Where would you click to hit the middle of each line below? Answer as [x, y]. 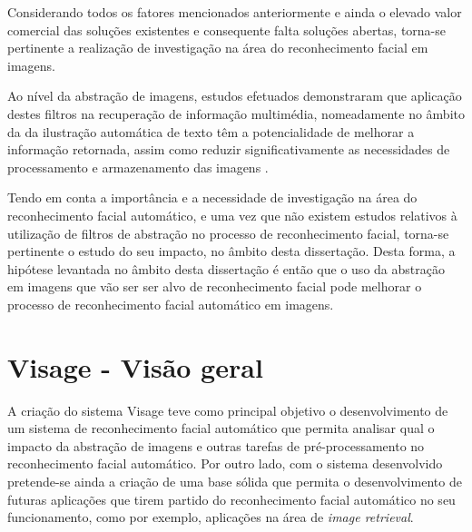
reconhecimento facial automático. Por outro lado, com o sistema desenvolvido [225, 463]
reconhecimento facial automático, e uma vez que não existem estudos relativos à [232, 215]
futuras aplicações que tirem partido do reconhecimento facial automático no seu [231, 499]
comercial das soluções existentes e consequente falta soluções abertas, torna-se [227, 30]
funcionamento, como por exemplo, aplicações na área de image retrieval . [211, 517]
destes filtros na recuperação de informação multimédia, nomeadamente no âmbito [236, 113]
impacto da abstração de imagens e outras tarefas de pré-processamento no [216, 445]
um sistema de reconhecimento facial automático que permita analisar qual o [221, 428]
